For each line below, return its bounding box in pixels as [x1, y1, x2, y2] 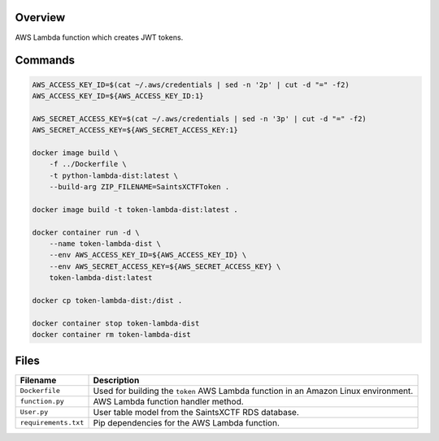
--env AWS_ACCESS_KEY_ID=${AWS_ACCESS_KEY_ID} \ [49, 250, 247, 260]
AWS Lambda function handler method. [93, 396, 244, 407]
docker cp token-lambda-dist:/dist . [32, 296, 183, 305]
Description [93, 374, 140, 386]
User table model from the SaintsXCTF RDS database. [93, 406, 300, 417]
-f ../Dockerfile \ [49, 159, 128, 169]
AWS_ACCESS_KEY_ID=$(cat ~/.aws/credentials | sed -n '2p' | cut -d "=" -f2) [32, 80, 350, 89]
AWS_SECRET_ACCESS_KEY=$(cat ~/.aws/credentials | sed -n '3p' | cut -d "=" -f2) [32, 114, 367, 123]
